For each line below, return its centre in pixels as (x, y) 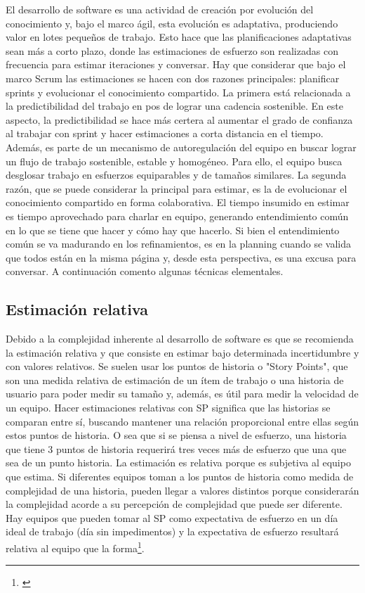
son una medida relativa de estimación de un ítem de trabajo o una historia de (175, 380)
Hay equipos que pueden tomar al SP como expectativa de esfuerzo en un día (172, 517)
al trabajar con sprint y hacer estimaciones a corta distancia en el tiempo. (165, 133)
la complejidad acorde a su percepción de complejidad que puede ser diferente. (174, 504)
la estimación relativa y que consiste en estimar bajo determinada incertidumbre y (182, 352)
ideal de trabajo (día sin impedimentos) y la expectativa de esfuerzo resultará (172, 531)
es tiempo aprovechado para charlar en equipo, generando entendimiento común (177, 216)
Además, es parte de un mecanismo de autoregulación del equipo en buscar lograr (181, 147)
